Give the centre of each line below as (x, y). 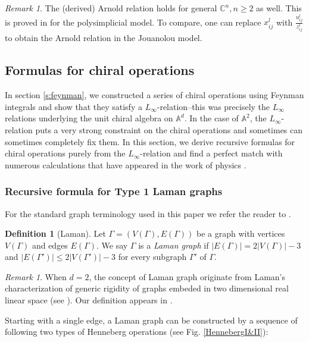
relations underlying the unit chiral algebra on (89, 118)
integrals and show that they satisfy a (74, 106)
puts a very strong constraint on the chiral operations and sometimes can (169, 129)
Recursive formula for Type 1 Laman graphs (114, 191)
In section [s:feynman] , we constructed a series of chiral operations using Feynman (154, 95)
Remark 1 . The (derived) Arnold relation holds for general (111, 8)
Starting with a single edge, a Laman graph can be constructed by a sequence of (151, 320)
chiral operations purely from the (65, 153)
